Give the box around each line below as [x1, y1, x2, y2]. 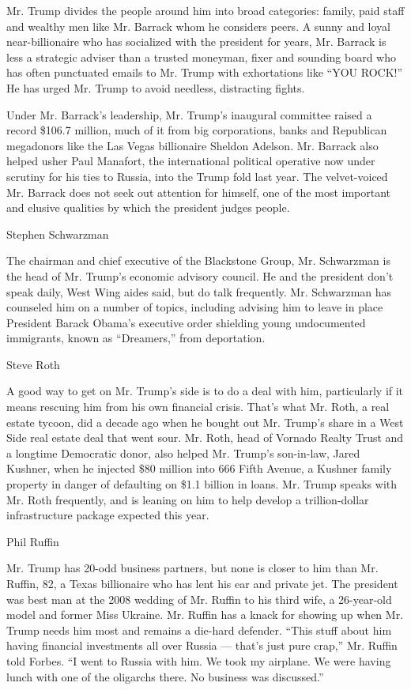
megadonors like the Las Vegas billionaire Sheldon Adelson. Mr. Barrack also [6, 137, 379, 153]
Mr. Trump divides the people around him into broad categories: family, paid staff [6, 2, 405, 18]
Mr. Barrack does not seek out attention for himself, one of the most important [6, 183, 391, 200]
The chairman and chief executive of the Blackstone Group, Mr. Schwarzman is [6, 252, 390, 269]
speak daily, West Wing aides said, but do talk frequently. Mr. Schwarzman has [6, 283, 392, 300]
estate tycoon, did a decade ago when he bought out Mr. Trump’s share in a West [6, 413, 404, 430]
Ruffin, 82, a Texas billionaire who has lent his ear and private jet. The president [6, 575, 398, 591]
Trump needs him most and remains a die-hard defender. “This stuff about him [6, 621, 392, 638]
